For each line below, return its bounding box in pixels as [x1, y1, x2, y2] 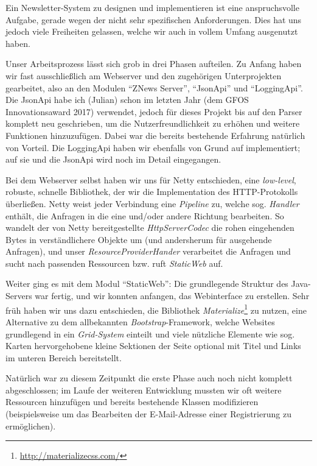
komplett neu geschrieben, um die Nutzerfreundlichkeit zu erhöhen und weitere [5, 117, 300, 130]
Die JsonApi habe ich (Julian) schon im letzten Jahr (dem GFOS [5, 93, 249, 106]
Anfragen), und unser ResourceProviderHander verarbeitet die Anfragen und [5, 245, 291, 258]
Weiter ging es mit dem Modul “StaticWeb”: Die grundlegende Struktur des [5, 277, 288, 290]
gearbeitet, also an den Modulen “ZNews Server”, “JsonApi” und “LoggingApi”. [5, 81, 303, 94]
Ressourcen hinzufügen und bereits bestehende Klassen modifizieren [5, 395, 259, 408]
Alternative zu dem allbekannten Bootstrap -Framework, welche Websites [5, 315, 275, 328]
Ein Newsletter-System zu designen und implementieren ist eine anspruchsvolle [5, 1, 299, 13]
